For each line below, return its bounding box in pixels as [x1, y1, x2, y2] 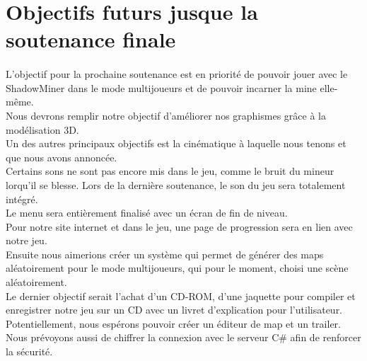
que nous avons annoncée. [6, 149, 117, 164]
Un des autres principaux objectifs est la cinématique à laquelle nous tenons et [6, 136, 346, 151]
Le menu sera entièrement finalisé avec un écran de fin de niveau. [6, 205, 288, 220]
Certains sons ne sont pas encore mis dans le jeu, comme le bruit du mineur [6, 164, 334, 178]
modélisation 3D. [6, 122, 79, 137]
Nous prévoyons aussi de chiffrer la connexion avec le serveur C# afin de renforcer [6, 330, 361, 345]
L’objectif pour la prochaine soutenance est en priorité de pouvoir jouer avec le [6, 67, 348, 81]
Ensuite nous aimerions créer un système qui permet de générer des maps [6, 246, 324, 261]
